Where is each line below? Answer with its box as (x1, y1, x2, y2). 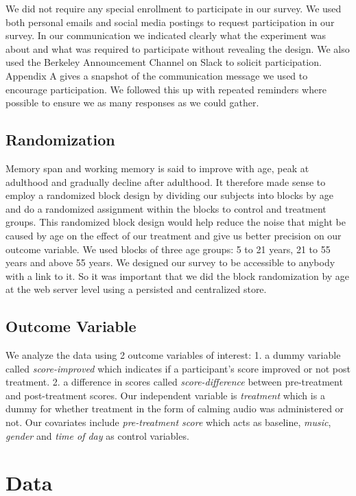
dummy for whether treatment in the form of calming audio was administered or (5, 401, 344, 416)
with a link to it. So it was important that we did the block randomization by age (5, 268, 350, 283)
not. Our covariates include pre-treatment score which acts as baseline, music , (5, 415, 331, 429)
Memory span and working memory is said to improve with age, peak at (5, 161, 309, 175)
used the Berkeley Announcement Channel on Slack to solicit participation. (5, 55, 322, 69)
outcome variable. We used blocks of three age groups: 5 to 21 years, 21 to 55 (5, 241, 331, 256)
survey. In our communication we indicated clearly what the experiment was (5, 28, 326, 43)
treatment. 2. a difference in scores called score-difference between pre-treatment (5, 375, 343, 389)
